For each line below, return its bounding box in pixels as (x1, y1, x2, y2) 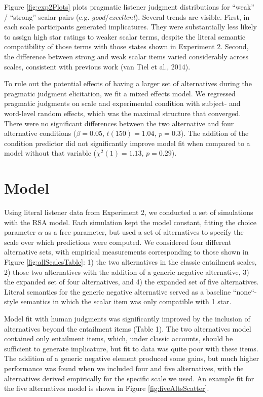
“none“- (233, 286, 257, 297)
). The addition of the (180, 128, 249, 138)
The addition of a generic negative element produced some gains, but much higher (4, 353, 259, 364)
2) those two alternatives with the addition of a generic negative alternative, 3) (4, 266, 249, 277)
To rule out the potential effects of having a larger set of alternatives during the (4, 78, 252, 89)
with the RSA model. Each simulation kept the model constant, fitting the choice (4, 216, 256, 227)
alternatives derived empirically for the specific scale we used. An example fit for (4, 373, 254, 383)
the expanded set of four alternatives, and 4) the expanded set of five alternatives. (4, 276, 259, 287)
